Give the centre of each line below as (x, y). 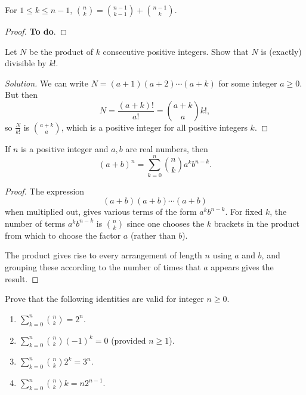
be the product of (61, 51)
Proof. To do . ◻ (36, 31)
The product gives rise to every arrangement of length (103, 255)
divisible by (26, 63)
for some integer (248, 83)
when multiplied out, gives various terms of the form (101, 212)
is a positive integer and (65, 148)
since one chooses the (166, 223)
